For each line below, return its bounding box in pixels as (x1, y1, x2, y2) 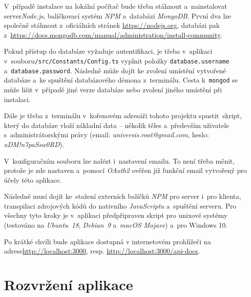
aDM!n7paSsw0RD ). (4, 139, 64, 149)
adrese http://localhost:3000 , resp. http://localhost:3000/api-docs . (4, 246, 200, 256)
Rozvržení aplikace (4, 275, 133, 295)
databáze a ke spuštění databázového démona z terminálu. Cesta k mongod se (4, 75, 238, 85)
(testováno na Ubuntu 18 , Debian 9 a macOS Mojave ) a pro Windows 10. (4, 220, 228, 230)
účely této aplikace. (4, 174, 62, 185)
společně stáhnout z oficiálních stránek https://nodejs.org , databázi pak (4, 20, 220, 30)
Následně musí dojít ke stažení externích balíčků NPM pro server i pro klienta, (4, 191, 241, 201)
